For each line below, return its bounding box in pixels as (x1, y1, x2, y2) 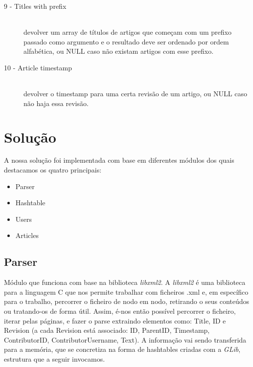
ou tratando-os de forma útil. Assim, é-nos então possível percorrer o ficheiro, (4, 306, 236, 316)
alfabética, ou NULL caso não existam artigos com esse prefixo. (23, 46, 214, 56)
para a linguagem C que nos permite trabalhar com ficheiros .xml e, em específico (4, 286, 249, 297)
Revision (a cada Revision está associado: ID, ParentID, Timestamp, (4, 325, 210, 335)
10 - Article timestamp (4, 62, 72, 72)
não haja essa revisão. (23, 98, 89, 108)
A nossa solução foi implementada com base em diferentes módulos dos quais (4, 155, 234, 165)
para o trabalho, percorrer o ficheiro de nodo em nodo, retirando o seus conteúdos (4, 296, 250, 306)
